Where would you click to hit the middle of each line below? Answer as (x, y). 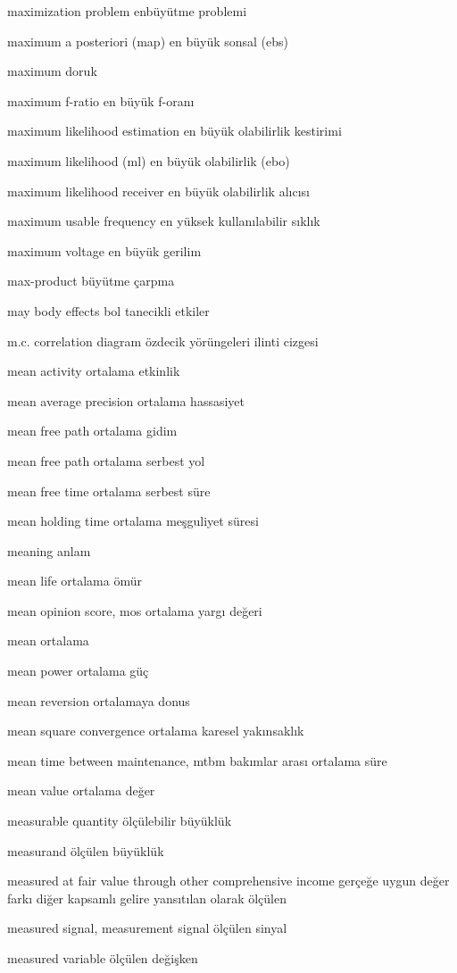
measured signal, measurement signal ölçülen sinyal (147, 928)
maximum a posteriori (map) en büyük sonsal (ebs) (148, 41)
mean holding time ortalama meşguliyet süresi (133, 521)
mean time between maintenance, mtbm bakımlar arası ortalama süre (197, 760)
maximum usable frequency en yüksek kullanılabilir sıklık (164, 221)
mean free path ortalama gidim (92, 431)
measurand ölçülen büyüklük (86, 850)
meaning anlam (49, 550)
